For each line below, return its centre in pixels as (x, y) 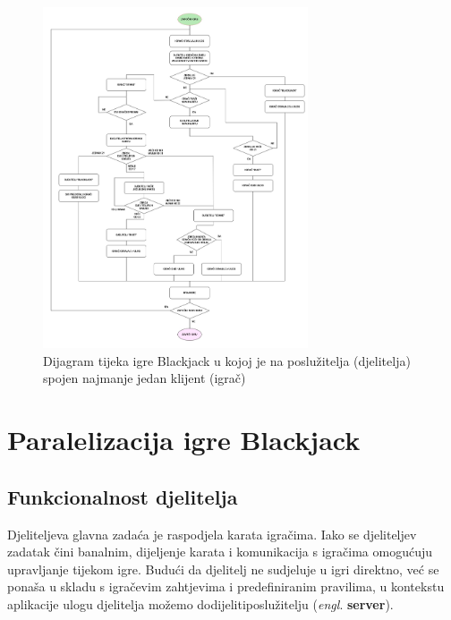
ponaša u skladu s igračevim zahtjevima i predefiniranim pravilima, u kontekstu (226, 586)
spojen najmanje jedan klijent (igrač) (145, 378)
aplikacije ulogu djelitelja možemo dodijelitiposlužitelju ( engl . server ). (200, 603)
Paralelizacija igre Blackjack (184, 440)
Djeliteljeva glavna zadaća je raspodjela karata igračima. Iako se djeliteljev (212, 534)
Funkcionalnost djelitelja (123, 496)
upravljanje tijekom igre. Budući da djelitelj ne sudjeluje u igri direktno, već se (223, 569)
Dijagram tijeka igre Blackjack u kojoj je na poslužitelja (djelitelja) (227, 360)
